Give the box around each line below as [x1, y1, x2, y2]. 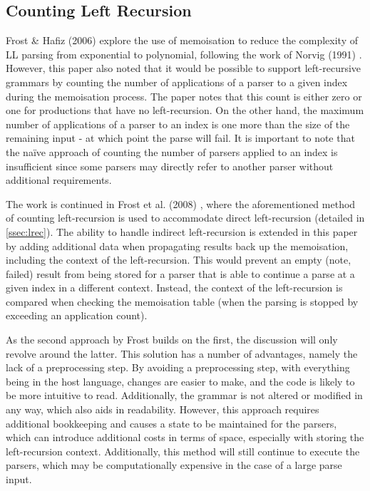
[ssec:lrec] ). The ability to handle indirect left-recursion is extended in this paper [6, 224, 358, 239]
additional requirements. [6, 172, 112, 187]
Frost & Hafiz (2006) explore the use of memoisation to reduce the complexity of [6, 33, 359, 48]
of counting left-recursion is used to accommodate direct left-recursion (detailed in [6, 210, 365, 225]
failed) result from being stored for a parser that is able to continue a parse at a [6, 266, 355, 281]
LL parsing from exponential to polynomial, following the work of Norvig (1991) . [6, 46, 362, 61]
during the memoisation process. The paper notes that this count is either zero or [6, 88, 362, 103]
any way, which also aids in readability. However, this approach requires [6, 402, 319, 417]
